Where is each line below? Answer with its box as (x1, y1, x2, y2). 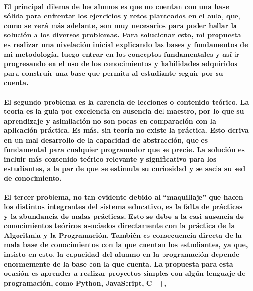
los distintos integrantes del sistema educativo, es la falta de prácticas (4, 201, 243, 212)
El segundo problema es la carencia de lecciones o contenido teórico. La (4, 96, 249, 107)
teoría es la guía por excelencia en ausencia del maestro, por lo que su (4, 106, 244, 116)
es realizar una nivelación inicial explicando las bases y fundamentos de (4, 39, 248, 49)
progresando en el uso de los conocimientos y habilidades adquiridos (4, 58, 237, 69)
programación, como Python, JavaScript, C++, (4, 277, 166, 288)
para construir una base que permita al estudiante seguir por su (4, 68, 223, 78)
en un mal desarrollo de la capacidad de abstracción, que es (4, 134, 208, 145)
